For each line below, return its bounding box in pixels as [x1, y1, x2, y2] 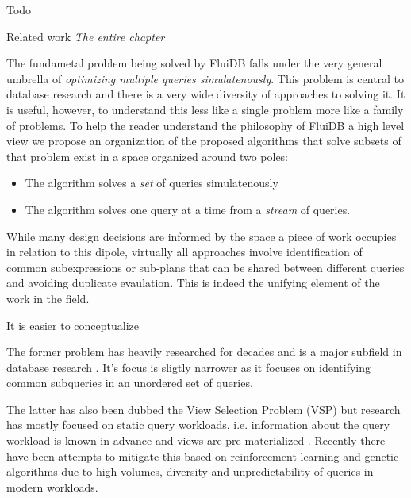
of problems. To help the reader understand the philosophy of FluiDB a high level [6, 117, 405, 133]
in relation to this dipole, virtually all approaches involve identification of [6, 243, 363, 260]
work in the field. [6, 289, 90, 306]
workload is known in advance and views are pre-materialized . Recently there [6, 432, 386, 449]
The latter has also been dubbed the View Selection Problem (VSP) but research [6, 400, 401, 417]
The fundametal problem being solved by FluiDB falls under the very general [6, 55, 382, 71]
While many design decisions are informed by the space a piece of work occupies [6, 228, 397, 244]
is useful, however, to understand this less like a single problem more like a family [6, 101, 404, 117]
